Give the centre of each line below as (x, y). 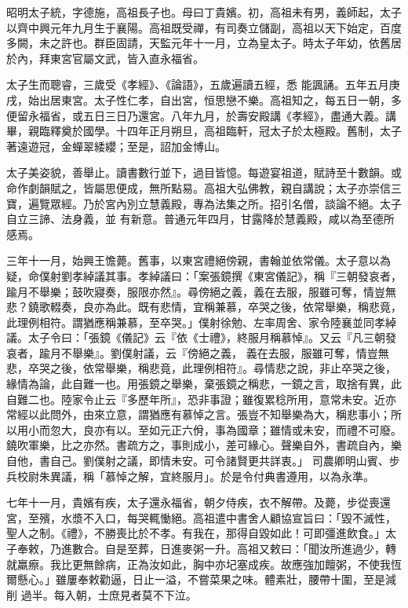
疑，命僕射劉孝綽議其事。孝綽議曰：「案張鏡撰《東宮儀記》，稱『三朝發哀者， (204, 275)
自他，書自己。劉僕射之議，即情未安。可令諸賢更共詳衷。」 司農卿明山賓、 (198, 461)
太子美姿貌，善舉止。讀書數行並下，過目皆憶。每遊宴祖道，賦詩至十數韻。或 (204, 172)
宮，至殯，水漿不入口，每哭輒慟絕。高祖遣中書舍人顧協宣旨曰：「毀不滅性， (201, 517)
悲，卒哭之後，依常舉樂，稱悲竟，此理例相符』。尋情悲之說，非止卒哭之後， (201, 368)
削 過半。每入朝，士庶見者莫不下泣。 (102, 594)
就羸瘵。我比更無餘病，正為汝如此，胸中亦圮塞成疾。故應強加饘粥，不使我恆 (204, 564)
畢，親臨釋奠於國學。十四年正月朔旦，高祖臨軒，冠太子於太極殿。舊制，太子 (204, 131)
